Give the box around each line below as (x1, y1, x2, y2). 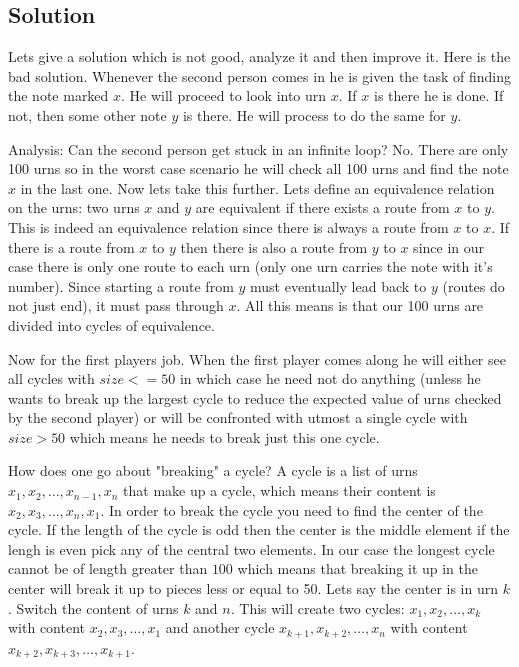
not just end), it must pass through (8, 295, 224, 316)
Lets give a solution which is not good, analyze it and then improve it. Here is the (8, 46, 511, 67)
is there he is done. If (374, 85, 504, 106)
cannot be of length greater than (8, 558, 208, 579)
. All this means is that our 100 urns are (236, 295, 484, 316)
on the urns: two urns (8, 197, 140, 218)
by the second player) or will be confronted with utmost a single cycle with (8, 407, 468, 428)
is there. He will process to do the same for (182, 104, 446, 125)
